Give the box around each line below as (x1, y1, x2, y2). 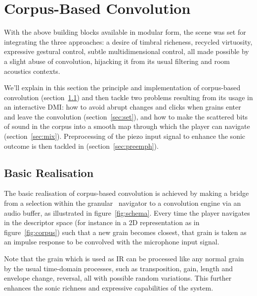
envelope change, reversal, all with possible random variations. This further (4, 273, 232, 283)
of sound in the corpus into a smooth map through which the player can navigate (4, 121, 250, 131)
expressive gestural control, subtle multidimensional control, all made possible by (4, 46, 249, 57)
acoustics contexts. (4, 65, 60, 76)
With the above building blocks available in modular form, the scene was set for (4, 27, 246, 37)
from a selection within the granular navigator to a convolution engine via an (4, 198, 241, 208)
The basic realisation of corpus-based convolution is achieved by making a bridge (4, 188, 249, 198)
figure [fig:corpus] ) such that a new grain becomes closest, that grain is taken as (4, 227, 247, 237)
